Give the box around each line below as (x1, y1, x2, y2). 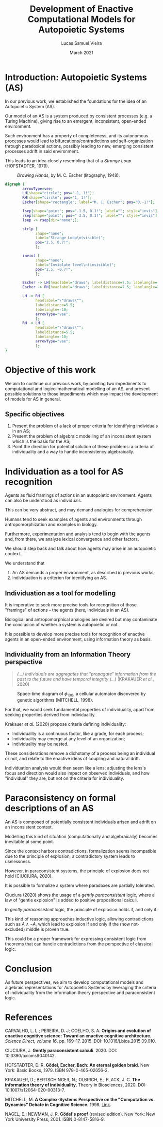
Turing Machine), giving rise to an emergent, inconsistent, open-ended (5, 118, 147, 124)
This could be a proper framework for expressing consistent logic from (5, 936, 147, 941)
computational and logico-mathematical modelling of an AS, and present (5, 386, 150, 392)
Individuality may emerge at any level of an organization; (12, 735, 125, 741)
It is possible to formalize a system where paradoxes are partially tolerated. (5, 883, 155, 888)
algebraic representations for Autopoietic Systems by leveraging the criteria (5, 984, 157, 990)
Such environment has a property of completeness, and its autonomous (5, 132, 148, 138)
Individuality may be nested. (12, 741, 69, 747)
